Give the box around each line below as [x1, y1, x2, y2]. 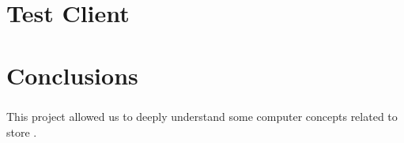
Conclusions [6, 58, 138, 91]
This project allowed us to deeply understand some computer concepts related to [6, 108, 398, 125]
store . [6, 123, 37, 140]
